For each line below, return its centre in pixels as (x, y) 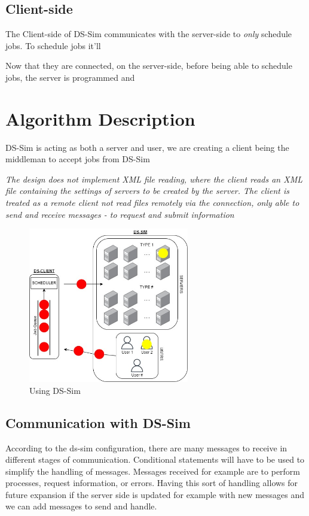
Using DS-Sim (55, 390)
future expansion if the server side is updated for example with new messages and (155, 494)
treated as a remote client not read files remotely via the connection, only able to (152, 203)
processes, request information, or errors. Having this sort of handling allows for (152, 483)
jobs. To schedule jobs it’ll (53, 45)
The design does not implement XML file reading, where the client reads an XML (154, 179)
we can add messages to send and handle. (81, 506)
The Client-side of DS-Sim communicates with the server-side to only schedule (149, 34)
